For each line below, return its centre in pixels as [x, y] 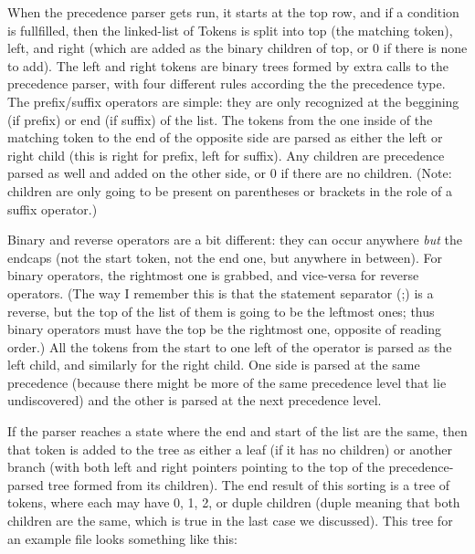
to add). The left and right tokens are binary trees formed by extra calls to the [228, 65]
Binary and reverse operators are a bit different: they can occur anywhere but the [235, 240]
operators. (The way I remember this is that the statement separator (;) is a [221, 293]
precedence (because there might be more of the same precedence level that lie [227, 382]
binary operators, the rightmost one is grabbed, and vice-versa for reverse [213, 275]
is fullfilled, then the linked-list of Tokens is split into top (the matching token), [230, 30]
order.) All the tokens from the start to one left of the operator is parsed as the [230, 346]
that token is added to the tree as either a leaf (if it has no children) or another [230, 449]
